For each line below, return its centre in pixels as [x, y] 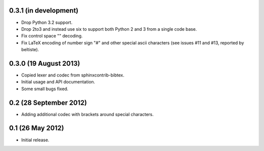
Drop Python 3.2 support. [47, 22]
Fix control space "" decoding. [52, 36]
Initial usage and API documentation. [58, 82]
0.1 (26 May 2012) [37, 128]
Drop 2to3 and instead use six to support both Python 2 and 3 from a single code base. [109, 29]
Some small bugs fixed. [45, 89]
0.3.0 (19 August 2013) [44, 63]
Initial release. [35, 140]
